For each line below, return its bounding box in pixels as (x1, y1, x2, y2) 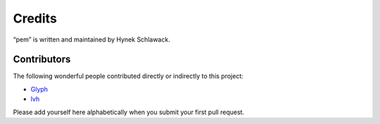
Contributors (13, 54, 71, 66)
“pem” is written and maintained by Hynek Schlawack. (13, 35, 170, 44)
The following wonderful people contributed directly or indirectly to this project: (13, 72, 244, 80)
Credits (13, 11, 58, 26)
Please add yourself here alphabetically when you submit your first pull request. (13, 108, 245, 116)
